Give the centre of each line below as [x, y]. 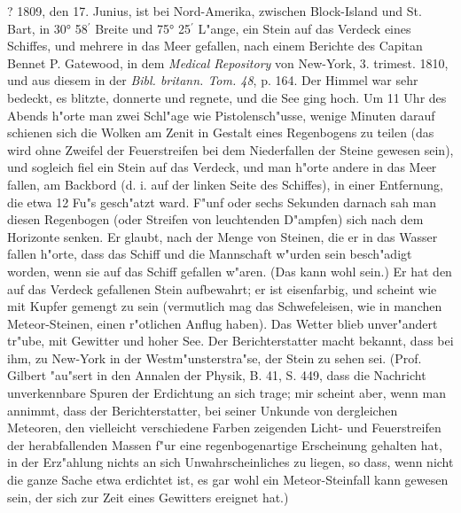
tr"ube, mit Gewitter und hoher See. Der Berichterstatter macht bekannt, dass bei [230, 341]
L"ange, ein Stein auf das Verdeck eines [305, 28]
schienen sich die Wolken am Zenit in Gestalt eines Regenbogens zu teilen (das [221, 132]
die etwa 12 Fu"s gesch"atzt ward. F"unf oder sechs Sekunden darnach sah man [222, 202]
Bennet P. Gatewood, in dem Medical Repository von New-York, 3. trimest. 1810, [228, 62]
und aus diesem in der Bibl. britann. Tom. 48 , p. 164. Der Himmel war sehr [213, 80]
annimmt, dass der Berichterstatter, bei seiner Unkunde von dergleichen [203, 410]
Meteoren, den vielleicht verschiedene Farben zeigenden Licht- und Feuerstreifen [224, 427]
